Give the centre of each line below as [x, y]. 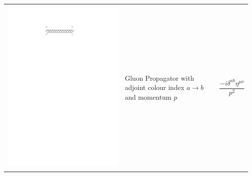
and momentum [148, 97]
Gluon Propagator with [159, 78]
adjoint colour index [155, 87]
